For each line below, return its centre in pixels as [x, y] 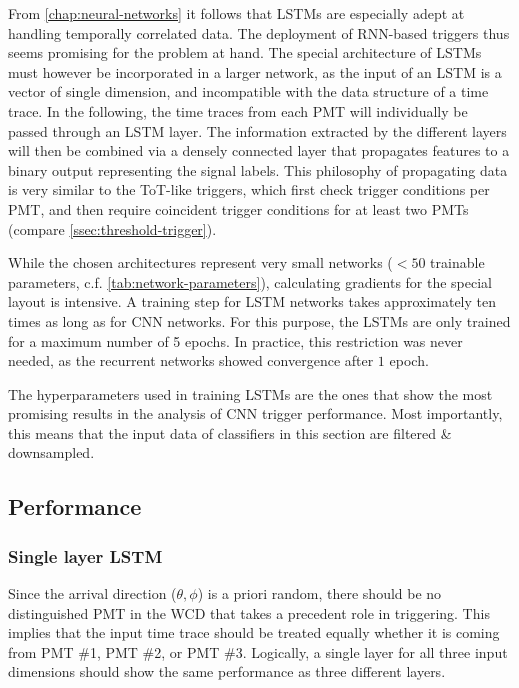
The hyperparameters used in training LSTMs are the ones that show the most [250, 393]
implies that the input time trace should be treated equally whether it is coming [254, 632]
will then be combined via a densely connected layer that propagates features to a [259, 150]
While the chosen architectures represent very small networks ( [200, 262]
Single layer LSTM [85, 555]
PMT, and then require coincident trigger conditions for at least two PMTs [238, 208]
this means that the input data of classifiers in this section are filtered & [230, 432]
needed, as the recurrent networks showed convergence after [191, 360]
